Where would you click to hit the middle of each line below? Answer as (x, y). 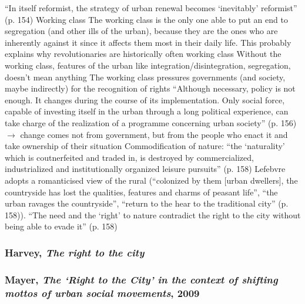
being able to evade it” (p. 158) (61, 226)
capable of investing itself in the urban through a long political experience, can (147, 111)
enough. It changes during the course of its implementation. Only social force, (145, 99)
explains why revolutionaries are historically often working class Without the (143, 54)
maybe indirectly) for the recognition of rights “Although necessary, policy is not (150, 88)
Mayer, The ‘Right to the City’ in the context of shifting (141, 279)
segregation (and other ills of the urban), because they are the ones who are (141, 31)
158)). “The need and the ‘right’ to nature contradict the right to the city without (153, 215)
